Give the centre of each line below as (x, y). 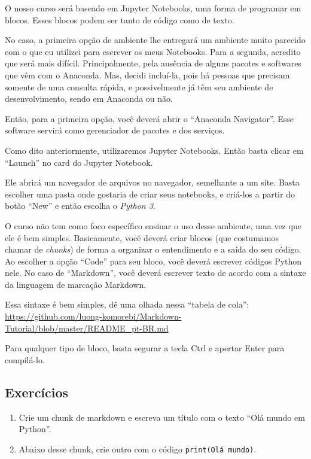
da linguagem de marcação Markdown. (76, 284)
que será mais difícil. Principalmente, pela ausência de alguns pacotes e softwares (153, 63)
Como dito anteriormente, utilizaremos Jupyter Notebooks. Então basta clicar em (154, 150)
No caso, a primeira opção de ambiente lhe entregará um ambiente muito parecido (155, 40)
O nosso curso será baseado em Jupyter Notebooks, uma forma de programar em (153, 8)
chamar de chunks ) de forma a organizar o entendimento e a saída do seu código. (153, 249)
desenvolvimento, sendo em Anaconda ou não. (89, 98)
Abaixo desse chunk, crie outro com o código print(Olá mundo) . (138, 449)
